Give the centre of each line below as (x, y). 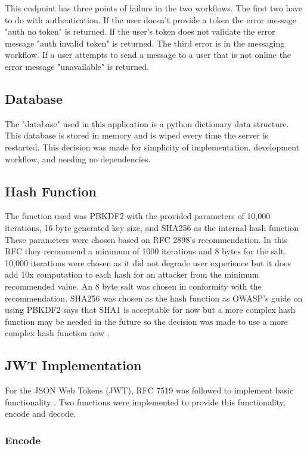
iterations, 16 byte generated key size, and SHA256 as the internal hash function (152, 227)
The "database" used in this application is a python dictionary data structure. (147, 123)
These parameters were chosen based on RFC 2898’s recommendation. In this (146, 239)
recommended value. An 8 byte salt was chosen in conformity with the (133, 286)
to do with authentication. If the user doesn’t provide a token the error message (151, 19)
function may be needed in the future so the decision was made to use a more (146, 321)
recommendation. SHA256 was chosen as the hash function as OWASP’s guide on (154, 298)
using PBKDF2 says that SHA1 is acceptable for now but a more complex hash (150, 310)
